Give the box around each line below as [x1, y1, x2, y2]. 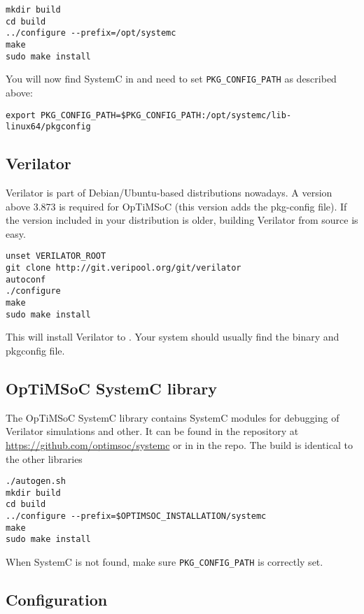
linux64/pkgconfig [6, 122, 91, 132]
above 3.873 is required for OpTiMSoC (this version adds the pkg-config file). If [6, 199, 347, 213]
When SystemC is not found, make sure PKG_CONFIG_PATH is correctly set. [6, 555, 323, 569]
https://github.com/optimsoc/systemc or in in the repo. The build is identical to [6, 437, 353, 452]
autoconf [6, 274, 46, 285]
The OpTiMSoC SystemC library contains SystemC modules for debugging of [6, 410, 339, 424]
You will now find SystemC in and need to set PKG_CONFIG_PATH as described [6, 71, 337, 86]
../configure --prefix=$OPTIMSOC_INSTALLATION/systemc [6, 511, 267, 522]
